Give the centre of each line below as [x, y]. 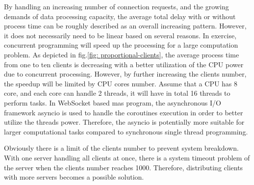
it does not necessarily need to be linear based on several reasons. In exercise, [120, 35]
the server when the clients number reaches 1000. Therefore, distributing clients [124, 167]
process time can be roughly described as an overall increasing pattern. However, [125, 26]
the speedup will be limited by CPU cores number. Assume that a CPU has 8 [121, 83]
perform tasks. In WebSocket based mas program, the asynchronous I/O [113, 102]
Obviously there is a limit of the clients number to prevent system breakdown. [121, 148]
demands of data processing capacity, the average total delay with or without [120, 16]
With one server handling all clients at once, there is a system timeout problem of [127, 157]
